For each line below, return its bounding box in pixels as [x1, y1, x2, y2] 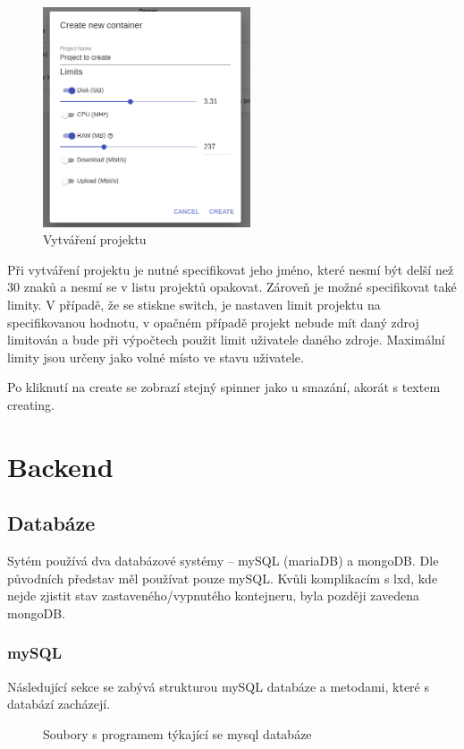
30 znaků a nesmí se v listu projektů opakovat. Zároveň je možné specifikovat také [7, 277, 457, 296]
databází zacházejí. [7, 694, 111, 713]
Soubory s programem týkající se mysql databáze [43, 724, 312, 743]
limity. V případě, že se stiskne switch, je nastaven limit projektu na [7, 295, 381, 314]
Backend [7, 447, 114, 484]
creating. [7, 396, 55, 413]
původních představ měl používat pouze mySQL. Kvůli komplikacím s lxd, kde [7, 568, 438, 587]
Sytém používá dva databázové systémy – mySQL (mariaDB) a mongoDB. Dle [7, 551, 439, 570]
